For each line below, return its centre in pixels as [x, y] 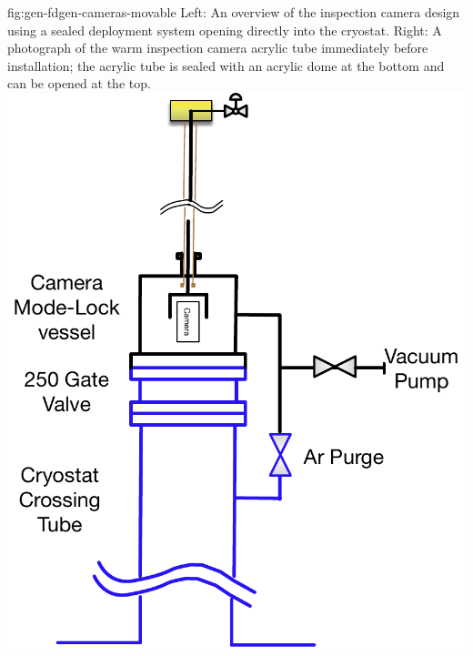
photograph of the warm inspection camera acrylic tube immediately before [218, 48]
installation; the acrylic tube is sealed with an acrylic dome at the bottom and [226, 65]
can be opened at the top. [79, 83]
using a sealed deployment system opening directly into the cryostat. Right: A [225, 30]
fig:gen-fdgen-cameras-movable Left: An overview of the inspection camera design [234, 12]
